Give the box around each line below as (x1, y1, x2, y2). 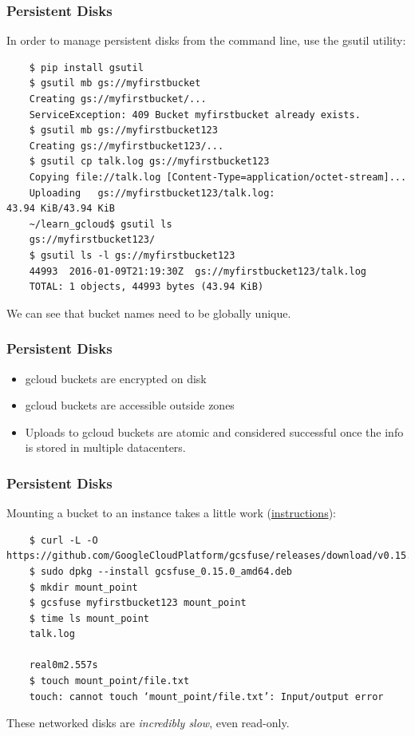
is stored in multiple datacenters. (25, 439, 186, 456)
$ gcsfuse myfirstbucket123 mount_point (29, 597, 247, 609)
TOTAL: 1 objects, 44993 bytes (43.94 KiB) (29, 281, 264, 293)
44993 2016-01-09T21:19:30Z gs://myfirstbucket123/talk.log (29, 265, 367, 277)
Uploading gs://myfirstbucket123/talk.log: (29, 187, 275, 199)
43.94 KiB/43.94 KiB (6, 203, 116, 215)
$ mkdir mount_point (29, 581, 138, 593)
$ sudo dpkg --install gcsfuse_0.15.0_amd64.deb (29, 565, 292, 577)
